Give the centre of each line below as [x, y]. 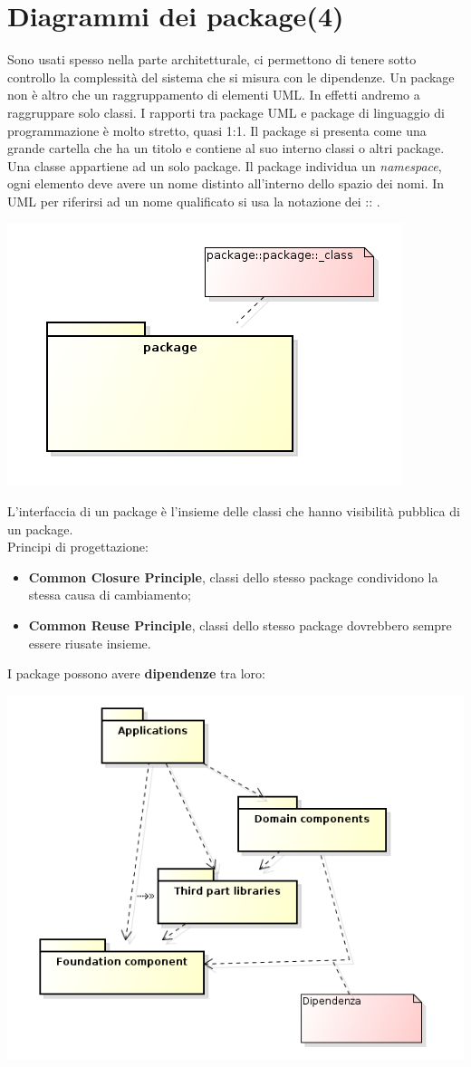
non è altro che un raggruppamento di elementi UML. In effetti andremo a [214, 95]
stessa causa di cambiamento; [110, 595]
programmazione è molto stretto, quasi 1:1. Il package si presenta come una [217, 130]
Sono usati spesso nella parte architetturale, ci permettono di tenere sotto [212, 59]
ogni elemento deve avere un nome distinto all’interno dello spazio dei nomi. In [226, 183]
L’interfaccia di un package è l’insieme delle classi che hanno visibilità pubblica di [234, 511]
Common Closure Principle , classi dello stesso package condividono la [233, 577]
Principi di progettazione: [78, 547]
